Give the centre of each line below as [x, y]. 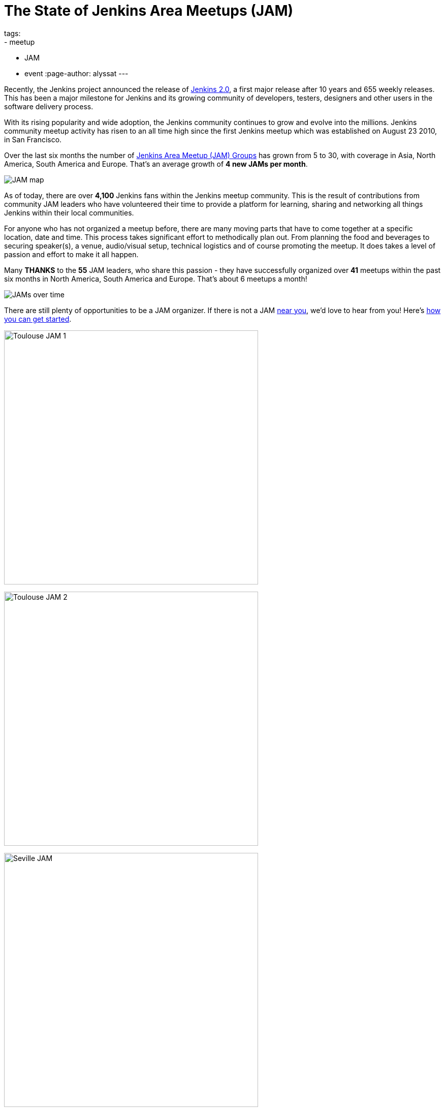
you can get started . [38, 319]
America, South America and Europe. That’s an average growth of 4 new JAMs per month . [156, 164]
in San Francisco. [33, 139]
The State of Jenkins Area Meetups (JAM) [149, 11]
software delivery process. [49, 106]
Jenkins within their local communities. [69, 212]
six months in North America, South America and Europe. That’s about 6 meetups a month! [156, 279]
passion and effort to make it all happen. [71, 254]
